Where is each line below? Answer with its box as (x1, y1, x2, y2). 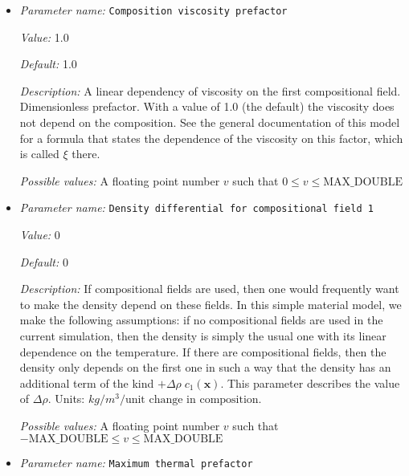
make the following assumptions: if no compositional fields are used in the (19, 311, 383, 328)
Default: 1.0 (19, 55, 77, 72)
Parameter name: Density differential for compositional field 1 (19, 199, 374, 216)
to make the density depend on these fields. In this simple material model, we (19, 295, 402, 312)
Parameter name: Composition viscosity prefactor (19, 2, 288, 18)
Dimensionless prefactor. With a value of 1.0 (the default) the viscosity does (19, 98, 395, 115)
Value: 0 (19, 226, 60, 243)
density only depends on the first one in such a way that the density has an (19, 359, 391, 376)
